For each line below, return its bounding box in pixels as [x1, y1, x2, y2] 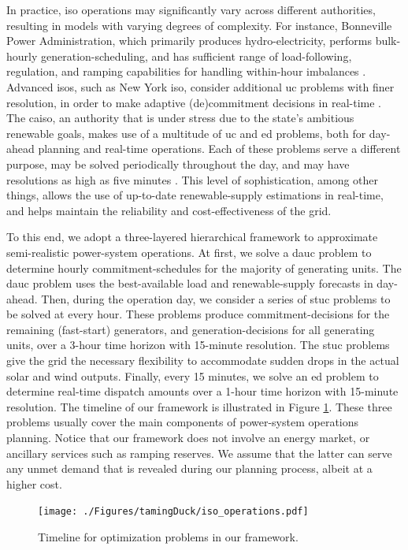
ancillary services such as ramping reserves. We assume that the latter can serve [6, 444, 392, 461]
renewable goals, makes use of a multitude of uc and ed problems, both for [6, 124, 366, 141]
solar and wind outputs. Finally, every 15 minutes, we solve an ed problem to [6, 367, 379, 384]
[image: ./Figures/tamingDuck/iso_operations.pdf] [38, 506, 309, 518]
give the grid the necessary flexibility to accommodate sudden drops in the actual [6, 352, 399, 369]
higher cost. [6, 475, 62, 492]
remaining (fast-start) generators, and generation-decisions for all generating [6, 321, 375, 337]
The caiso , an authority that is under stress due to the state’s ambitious [6, 110, 354, 126]
